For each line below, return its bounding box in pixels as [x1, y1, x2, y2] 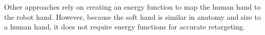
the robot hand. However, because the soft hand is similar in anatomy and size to [4, 11, 261, 22]
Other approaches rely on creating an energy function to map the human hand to [4, 2, 261, 12]
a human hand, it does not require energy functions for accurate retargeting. [4, 21, 245, 32]
